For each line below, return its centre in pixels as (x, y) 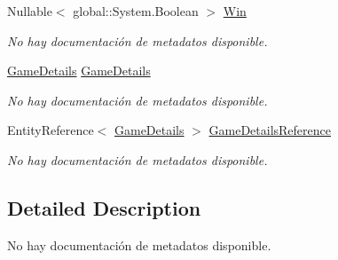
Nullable (30, 11)
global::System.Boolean (136, 11)
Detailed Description (104, 207)
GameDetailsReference (270, 130)
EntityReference (51, 130)
